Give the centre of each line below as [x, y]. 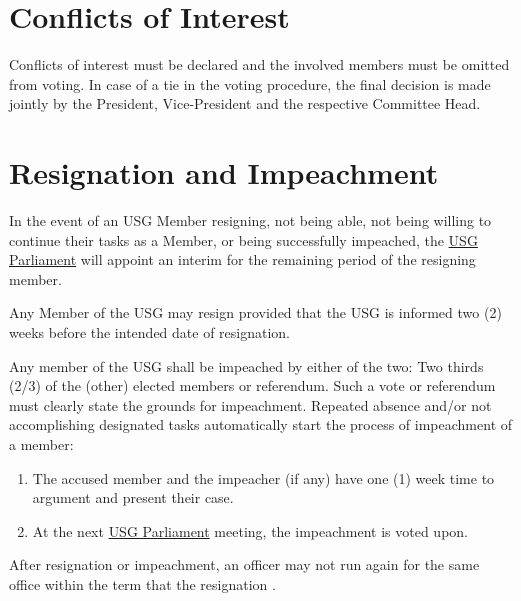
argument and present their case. [133, 497]
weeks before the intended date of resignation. [150, 332]
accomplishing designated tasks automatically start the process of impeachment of [261, 424]
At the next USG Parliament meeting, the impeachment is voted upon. [250, 530]
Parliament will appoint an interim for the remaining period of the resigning [242, 259]
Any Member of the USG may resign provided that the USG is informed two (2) [255, 312]
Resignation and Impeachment [224, 172]
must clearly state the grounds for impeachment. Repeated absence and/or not [250, 404]
